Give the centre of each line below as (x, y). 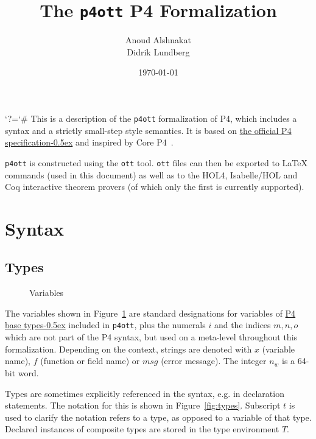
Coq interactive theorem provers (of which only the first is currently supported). (155, 187)
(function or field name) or (90, 361)
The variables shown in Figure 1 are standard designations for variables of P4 (150, 313)
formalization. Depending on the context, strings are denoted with (128, 349)
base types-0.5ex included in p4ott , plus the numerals (105, 325)
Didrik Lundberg (158, 51)
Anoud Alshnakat (158, 40)
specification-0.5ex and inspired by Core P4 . (89, 142)
